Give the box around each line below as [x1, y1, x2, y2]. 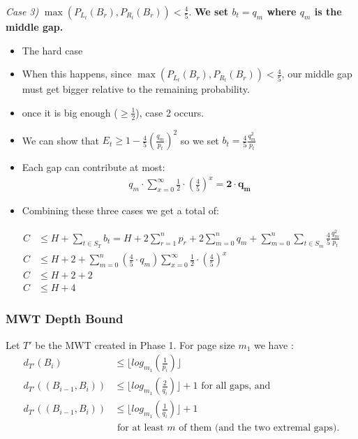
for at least [117, 423, 164, 433]
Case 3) [6, 4, 39, 18]
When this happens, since [22, 66, 132, 81]
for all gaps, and [201, 381, 271, 392]
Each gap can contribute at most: [22, 160, 165, 174]
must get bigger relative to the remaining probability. [22, 82, 250, 96]
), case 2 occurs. [135, 105, 204, 119]
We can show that [22, 133, 99, 147]
